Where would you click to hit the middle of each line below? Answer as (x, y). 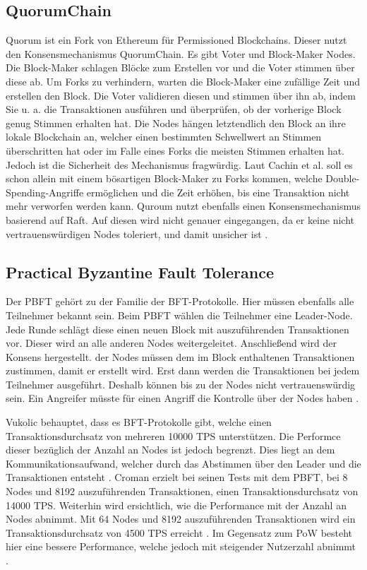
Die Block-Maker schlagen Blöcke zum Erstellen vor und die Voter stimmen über (180, 67)
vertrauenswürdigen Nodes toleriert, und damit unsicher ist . (137, 233)
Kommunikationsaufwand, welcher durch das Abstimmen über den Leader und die (183, 463)
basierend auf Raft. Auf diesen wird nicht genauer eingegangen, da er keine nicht (180, 219)
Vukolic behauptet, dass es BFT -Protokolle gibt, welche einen (139, 422)
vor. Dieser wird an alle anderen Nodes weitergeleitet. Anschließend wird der (171, 343)
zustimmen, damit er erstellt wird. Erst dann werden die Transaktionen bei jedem (183, 370)
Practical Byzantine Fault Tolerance (140, 272)
